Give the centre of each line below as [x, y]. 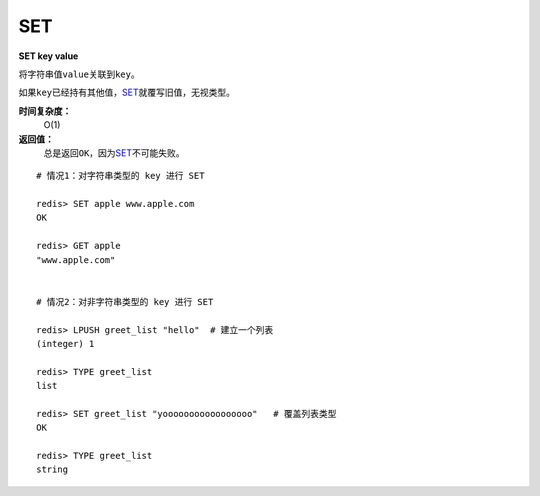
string [52, 469]
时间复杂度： [45, 111]
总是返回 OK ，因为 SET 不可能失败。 [114, 152]
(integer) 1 [65, 343]
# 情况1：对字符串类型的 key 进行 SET [120, 176]
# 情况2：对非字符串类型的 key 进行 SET [125, 301]
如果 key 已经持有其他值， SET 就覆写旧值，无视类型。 [126, 92]
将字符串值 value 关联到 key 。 [79, 74]
